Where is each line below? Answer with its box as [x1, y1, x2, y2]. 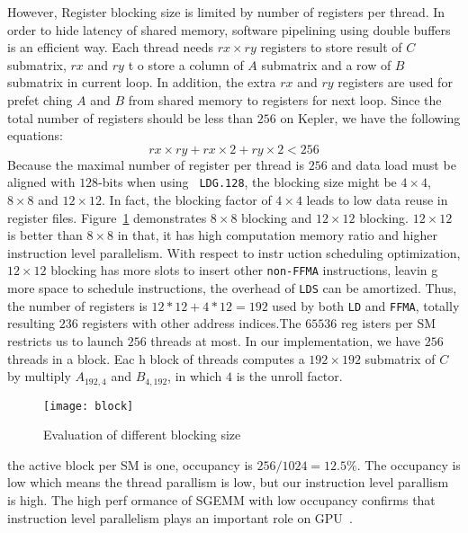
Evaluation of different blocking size [43, 425, 241, 444]
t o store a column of [128, 55, 244, 74]
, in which [167, 367, 222, 386]
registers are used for [337, 73, 453, 92]
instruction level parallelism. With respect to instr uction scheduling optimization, [7, 243, 461, 262]
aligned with [7, 173, 76, 191]
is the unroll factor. [236, 367, 343, 386]
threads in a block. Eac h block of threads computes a [7, 349, 305, 368]
